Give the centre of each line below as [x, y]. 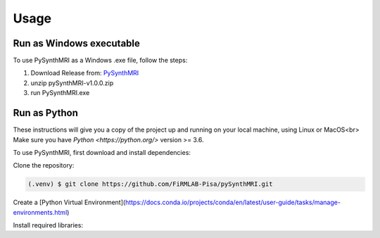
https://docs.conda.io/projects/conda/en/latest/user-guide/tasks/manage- [233, 202]
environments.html [40, 212]
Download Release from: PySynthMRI [85, 73]
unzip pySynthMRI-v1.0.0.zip [72, 83]
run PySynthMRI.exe [60, 93]
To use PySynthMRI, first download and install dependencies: [102, 152]
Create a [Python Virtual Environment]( [69, 202]
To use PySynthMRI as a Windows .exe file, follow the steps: [100, 61]
